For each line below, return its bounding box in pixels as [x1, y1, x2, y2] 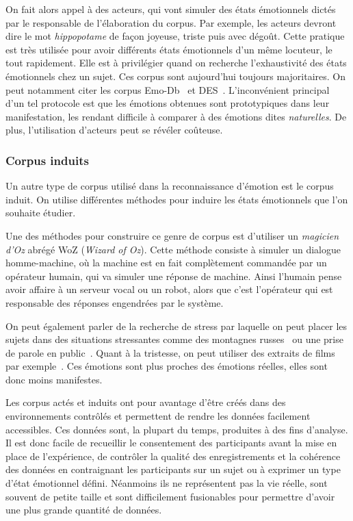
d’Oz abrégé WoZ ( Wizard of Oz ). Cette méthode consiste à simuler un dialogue [5, 242, 341, 256]
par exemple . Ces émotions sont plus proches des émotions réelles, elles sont [5, 359, 328, 373]
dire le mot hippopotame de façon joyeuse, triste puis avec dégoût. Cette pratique [5, 29, 345, 43]
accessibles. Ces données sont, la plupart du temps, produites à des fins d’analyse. [5, 422, 348, 436]
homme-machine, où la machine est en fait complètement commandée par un [5, 255, 327, 270]
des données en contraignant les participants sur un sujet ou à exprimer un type [5, 462, 341, 476]
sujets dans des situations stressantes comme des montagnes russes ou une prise [5, 332, 343, 346]
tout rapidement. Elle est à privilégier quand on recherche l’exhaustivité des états [5, 55, 347, 70]
